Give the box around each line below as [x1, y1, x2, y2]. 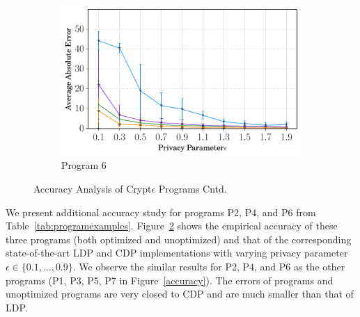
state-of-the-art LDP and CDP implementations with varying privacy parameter [6, 245, 348, 260]
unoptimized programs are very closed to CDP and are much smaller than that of [6, 286, 354, 301]
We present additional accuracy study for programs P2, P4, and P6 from [6, 204, 316, 219]
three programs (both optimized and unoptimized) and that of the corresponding [6, 231, 352, 246]
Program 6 [61, 158, 107, 172]
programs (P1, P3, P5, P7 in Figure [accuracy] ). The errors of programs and [6, 273, 334, 287]
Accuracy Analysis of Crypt [33, 181, 152, 196]
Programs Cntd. [158, 181, 227, 196]
